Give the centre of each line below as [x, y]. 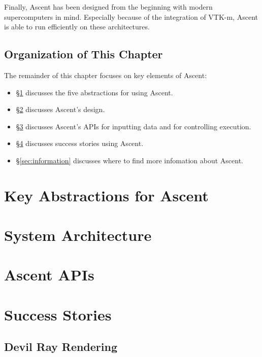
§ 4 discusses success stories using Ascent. [80, 143]
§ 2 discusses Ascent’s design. [60, 109]
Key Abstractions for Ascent [106, 195]
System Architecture [78, 235]
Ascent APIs [49, 275]
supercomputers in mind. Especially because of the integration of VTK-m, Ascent [131, 16]
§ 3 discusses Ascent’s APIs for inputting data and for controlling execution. [134, 126]
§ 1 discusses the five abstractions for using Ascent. [94, 92]
